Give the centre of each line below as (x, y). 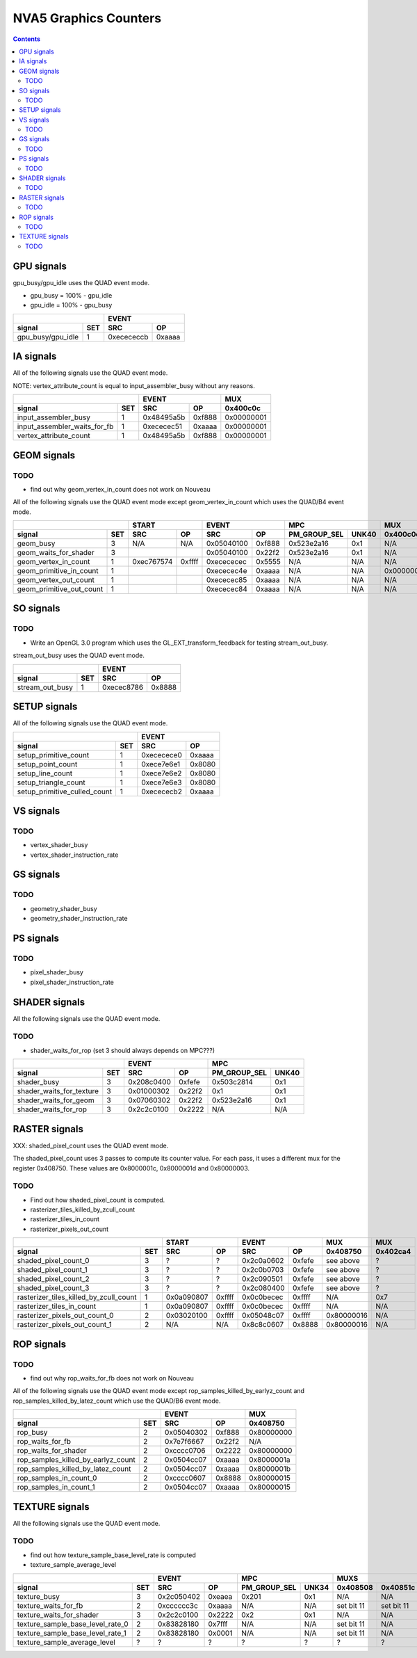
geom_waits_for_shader (56, 553)
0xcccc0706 (185, 1451)
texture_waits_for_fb (50, 1605)
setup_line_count (45, 773)
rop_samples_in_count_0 (57, 1478)
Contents (27, 39)
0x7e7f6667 (184, 1442)
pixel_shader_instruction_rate (72, 982)
